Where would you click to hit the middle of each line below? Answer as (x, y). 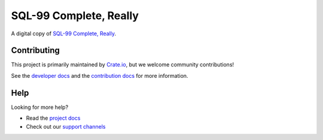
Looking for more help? (40, 107)
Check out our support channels (66, 126)
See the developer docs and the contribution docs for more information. (100, 75)
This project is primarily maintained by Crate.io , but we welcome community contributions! (123, 65)
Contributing (35, 51)
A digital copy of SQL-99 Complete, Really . (64, 34)
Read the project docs (53, 118)
